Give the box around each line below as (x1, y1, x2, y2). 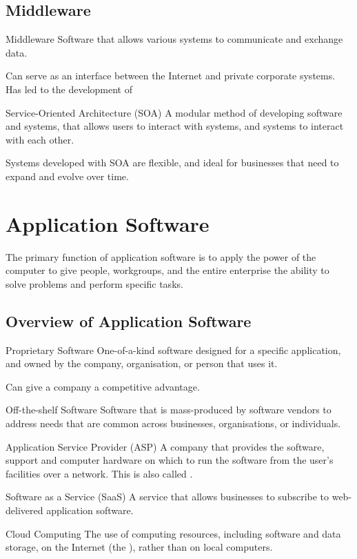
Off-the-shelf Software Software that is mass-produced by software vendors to (6, 402, 331, 417)
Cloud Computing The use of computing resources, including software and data (6, 526, 341, 540)
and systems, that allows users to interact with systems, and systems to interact (6, 119, 344, 133)
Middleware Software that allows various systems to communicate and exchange (6, 32, 343, 46)
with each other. (6, 132, 74, 146)
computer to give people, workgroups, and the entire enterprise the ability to (6, 263, 329, 277)
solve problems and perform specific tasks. (6, 276, 183, 291)
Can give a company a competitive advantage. (6, 379, 200, 393)
